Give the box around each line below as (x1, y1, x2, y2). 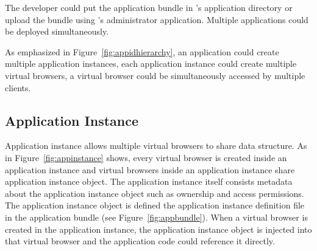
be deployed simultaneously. (5, 25, 109, 38)
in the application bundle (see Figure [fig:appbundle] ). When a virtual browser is (5, 210, 308, 223)
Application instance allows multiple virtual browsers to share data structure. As (5, 139, 307, 152)
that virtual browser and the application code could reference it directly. (5, 235, 275, 247)
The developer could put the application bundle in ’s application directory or (5, 1, 293, 13)
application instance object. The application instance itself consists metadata (5, 175, 293, 188)
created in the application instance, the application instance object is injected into (5, 222, 312, 235)
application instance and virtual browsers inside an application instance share (5, 163, 295, 176)
